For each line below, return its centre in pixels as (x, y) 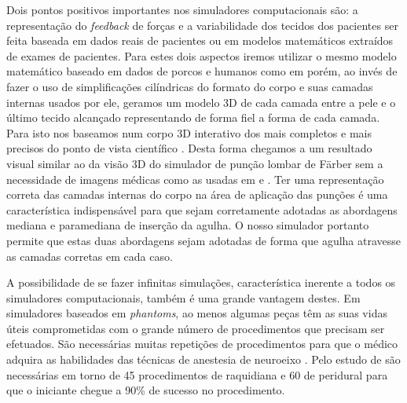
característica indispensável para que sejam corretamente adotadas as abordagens (202, 209)
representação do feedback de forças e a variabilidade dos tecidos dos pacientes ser (202, 25)
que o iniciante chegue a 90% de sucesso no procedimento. (146, 390)
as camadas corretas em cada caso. (90, 256)
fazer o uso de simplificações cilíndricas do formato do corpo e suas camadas (190, 86)
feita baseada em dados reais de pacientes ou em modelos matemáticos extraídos (200, 40)
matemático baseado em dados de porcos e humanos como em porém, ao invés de (202, 71)
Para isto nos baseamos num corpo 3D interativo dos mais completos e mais (189, 132)
